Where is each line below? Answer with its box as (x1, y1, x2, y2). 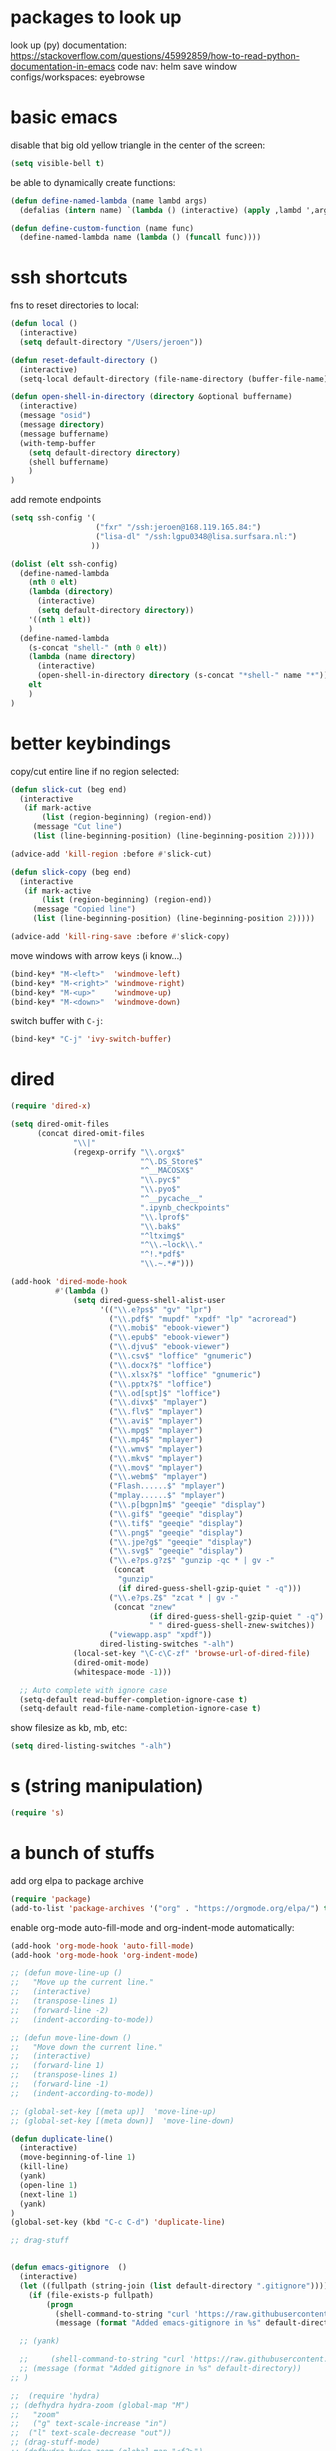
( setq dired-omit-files (10, 1119, 110, 1130)
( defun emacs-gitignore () (10, 2262, 128, 2273)
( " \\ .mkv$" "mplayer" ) (108, 1453, 203, 1463)
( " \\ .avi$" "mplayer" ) (108, 1416, 203, 1426)
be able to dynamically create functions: (10, 176, 176, 188)
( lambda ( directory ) (28, 587, 114, 597)
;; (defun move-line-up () (10, 1968, 123, 1978)
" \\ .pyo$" (139, 1184, 182, 1195)
